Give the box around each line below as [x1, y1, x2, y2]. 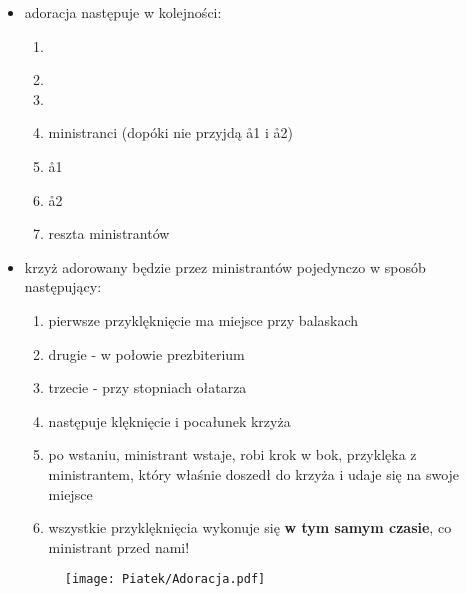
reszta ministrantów [48, 223, 170, 244]
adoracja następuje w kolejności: [24, 2, 222, 22]
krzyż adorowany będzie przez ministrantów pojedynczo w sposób [24, 256, 426, 277]
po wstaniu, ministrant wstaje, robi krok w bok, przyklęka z [48, 444, 417, 465]
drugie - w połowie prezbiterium [48, 343, 245, 364]
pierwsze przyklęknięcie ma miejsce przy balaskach [48, 309, 359, 330]
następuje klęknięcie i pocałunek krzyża [48, 410, 291, 431]
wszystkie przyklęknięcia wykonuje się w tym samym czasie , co [48, 517, 452, 538]
